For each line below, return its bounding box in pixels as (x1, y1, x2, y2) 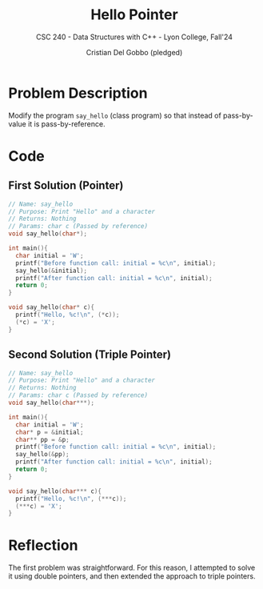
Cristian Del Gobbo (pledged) (86, 47, 183, 57)
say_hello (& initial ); (15, 266, 88, 274)
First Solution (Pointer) (8, 178, 124, 193)
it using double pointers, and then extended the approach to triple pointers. (8, 571, 256, 581)
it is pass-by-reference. (27, 118, 106, 129)
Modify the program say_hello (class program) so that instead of (8, 110, 221, 120)
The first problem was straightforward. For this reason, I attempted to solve (8, 563, 256, 573)
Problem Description (8, 84, 148, 102)
